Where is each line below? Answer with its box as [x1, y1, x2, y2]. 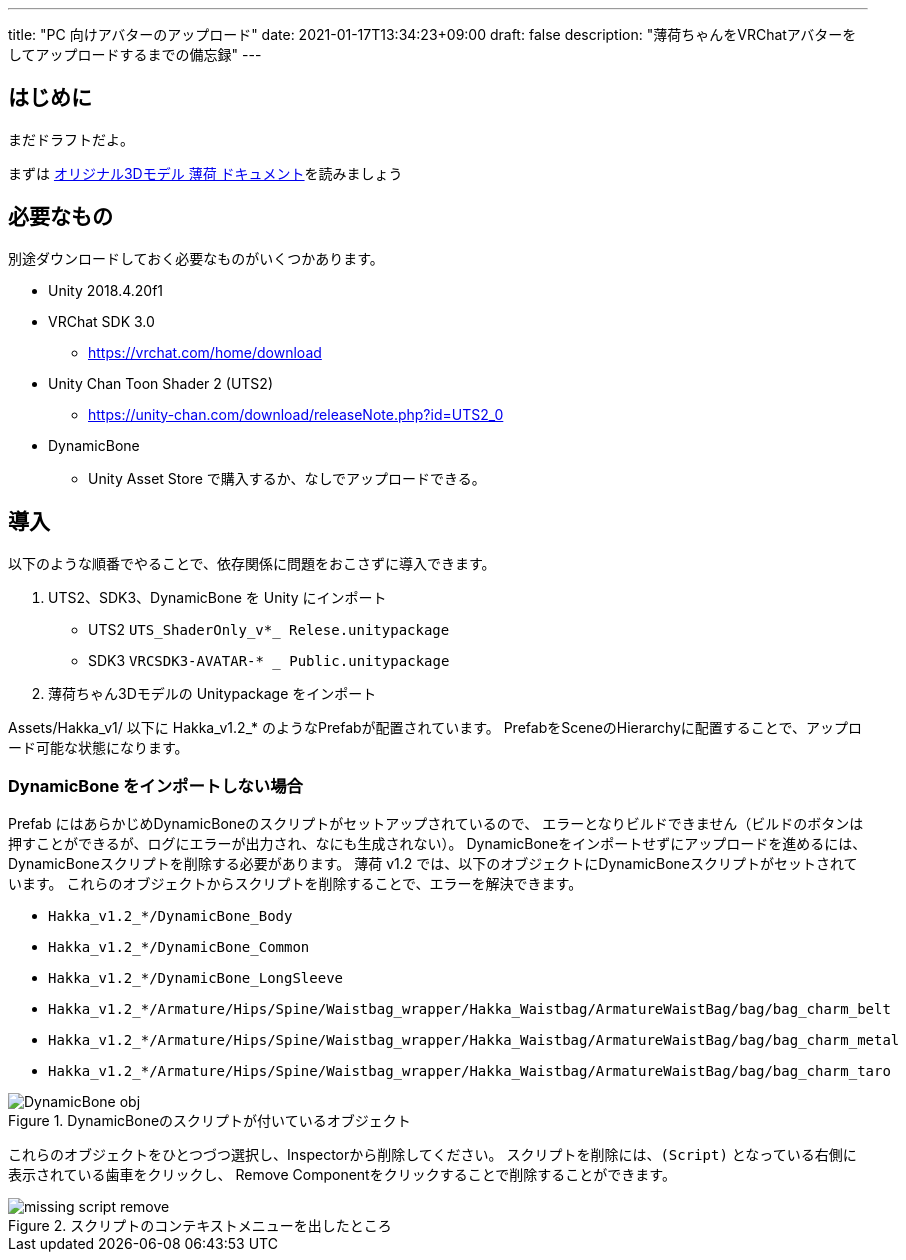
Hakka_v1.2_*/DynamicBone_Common [48, 939, 310, 956]
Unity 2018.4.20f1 [48, 281, 164, 299]
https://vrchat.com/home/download [88, 343, 322, 361]
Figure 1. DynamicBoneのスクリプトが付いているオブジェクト [8, 1112, 411, 1130]
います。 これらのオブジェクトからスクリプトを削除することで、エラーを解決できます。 [8, 875, 583, 893]
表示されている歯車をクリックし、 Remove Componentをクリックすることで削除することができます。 [8, 1166, 676, 1184]
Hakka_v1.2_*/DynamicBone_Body [48, 908, 293, 925]
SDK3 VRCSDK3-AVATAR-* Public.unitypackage [88, 651, 450, 669]
